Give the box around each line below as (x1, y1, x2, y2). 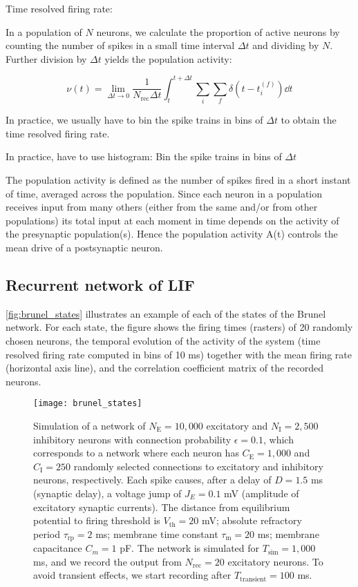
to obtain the (281, 113, 337, 127)
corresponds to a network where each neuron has (33, 445, 239, 460)
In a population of (6, 24, 82, 39)
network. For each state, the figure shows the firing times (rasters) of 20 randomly (6, 320, 353, 334)
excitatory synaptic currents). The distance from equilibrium (33, 499, 290, 514)
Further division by (6, 51, 87, 66)
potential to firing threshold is (33, 513, 160, 528)
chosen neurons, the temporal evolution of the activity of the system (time (6, 333, 321, 347)
